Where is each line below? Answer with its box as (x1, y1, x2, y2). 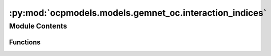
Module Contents (9, 22, 68, 30)
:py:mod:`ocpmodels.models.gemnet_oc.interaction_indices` (9, 7, 267, 18)
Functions (9, 38, 41, 46)
